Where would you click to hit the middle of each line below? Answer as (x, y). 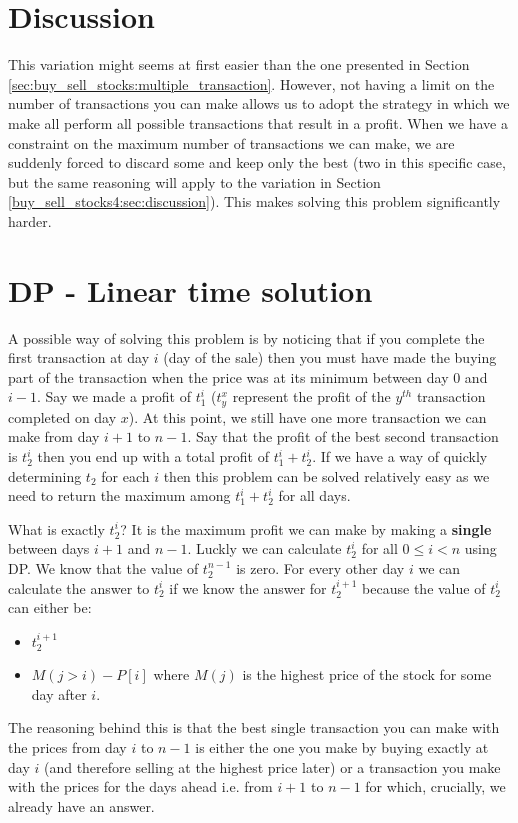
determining (45, 475)
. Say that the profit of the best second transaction (343, 436)
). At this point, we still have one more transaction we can (307, 416)
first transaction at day (79, 357)
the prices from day (67, 746)
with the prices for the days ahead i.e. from (140, 786)
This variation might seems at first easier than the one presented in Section (239, 64)
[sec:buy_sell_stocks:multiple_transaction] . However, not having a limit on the (251, 83)
